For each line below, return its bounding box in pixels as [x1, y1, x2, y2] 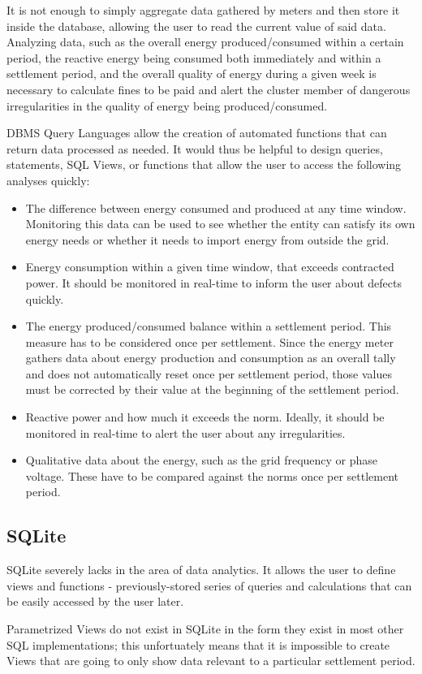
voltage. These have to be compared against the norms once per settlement [25, 467, 399, 484]
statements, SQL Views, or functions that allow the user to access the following [6, 156, 402, 173]
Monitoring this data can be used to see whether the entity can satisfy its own [25, 215, 416, 232]
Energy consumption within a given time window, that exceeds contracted [25, 258, 394, 275]
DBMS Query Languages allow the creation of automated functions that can [6, 124, 387, 141]
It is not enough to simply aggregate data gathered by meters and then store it [6, 2, 400, 18]
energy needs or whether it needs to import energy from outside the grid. [25, 231, 390, 248]
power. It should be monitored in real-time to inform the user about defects [25, 274, 402, 291]
